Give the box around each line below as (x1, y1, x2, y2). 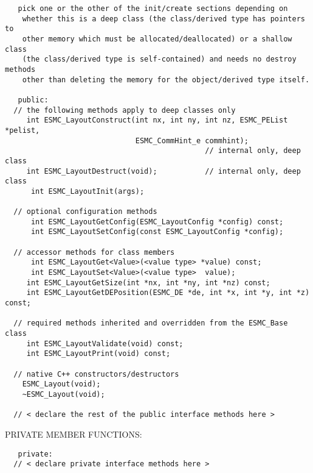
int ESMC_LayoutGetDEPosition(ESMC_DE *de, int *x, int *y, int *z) (26, 288, 310, 297)
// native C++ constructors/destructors (13, 369, 179, 379)
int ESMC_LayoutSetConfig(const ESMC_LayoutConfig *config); (30, 227, 284, 237)
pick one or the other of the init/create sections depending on (18, 4, 288, 13)
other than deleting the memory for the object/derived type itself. (22, 75, 310, 84)
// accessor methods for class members (13, 247, 175, 257)
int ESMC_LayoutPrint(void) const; (26, 349, 171, 358)
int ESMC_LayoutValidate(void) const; (26, 339, 184, 348)
